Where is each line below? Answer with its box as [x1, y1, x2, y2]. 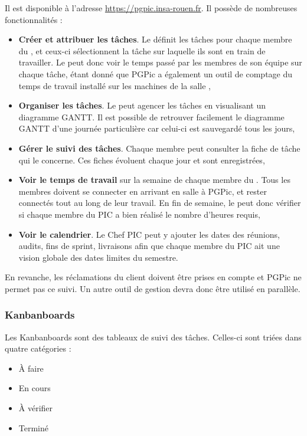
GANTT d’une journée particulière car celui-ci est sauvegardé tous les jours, [18, 122, 295, 135]
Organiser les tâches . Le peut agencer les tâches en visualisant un [18, 99, 266, 112]
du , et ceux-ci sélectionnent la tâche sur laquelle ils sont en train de [18, 44, 266, 57]
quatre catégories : [5, 342, 71, 355]
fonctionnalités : [5, 13, 63, 25]
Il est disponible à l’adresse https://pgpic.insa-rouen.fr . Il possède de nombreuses [5, 2, 298, 14]
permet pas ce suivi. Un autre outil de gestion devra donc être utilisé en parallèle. [5, 282, 301, 294]
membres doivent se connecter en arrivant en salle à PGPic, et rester [18, 185, 267, 197]
